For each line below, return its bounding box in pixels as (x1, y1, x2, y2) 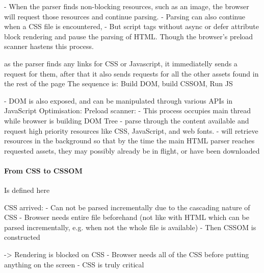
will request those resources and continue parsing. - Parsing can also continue (4, 11, 246, 21)
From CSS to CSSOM (4, 165, 83, 176)
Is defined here (4, 185, 50, 195)
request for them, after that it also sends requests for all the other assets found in (4, 68, 259, 79)
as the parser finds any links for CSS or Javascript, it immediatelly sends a (4, 58, 237, 68)
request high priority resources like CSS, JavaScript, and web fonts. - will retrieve (4, 125, 258, 136)
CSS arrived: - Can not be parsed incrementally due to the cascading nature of (4, 202, 250, 212)
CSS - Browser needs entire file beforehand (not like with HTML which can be (4, 212, 249, 222)
